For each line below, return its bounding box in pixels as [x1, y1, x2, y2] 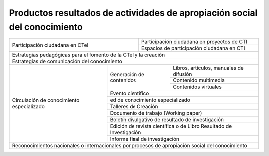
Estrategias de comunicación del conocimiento [12, 58, 122, 65]
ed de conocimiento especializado [110, 97, 190, 104]
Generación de [110, 71, 144, 78]
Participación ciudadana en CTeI [12, 41, 89, 48]
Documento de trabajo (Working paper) [110, 110, 202, 117]
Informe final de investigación [110, 136, 179, 143]
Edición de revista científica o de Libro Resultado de [110, 123, 232, 130]
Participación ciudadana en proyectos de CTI [141, 38, 248, 45]
